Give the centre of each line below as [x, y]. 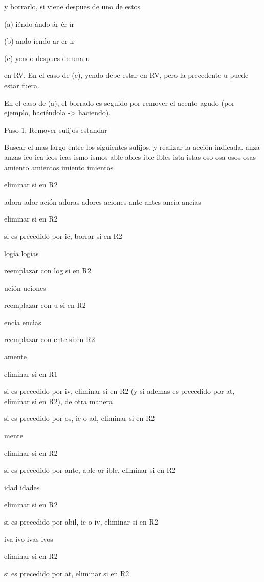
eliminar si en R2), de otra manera [58, 401]
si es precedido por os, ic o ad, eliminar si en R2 [80, 418]
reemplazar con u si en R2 [45, 305]
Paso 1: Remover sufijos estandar [56, 129]
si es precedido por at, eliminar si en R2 [67, 573]
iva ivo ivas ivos [29, 539]
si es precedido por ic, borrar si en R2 [63, 236]
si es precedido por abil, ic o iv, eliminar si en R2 [81, 521]
